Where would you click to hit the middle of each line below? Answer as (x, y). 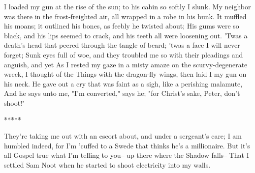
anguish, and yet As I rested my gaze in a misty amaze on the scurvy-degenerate (126, 64)
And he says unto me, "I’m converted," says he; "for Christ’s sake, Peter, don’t (122, 93)
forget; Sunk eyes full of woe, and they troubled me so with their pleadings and (124, 54)
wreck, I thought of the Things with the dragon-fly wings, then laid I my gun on (125, 74)
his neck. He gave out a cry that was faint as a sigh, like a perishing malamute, (123, 83)
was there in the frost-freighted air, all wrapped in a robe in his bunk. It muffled (125, 16)
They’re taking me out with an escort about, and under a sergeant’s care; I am (123, 136)
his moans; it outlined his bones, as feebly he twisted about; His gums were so (122, 26)
